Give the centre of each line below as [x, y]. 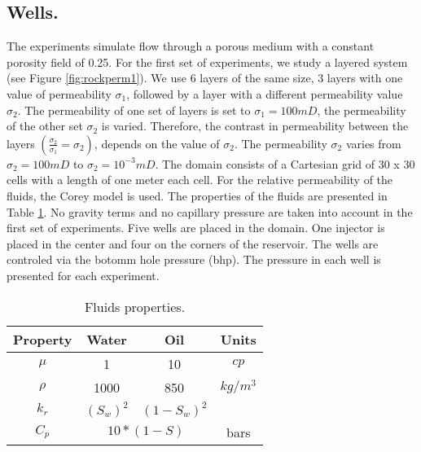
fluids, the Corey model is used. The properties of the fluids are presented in [197, 195]
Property [43, 339]
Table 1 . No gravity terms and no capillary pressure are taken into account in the [210, 211]
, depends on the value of [157, 143]
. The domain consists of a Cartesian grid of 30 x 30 [285, 163]
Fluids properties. [135, 306]
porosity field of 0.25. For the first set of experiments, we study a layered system [207, 61]
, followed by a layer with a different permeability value [265, 93]
